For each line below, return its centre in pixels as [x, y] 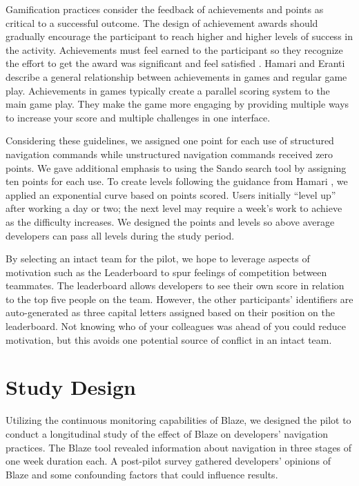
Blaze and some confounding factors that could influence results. [142, 474]
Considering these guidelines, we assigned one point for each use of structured [170, 140]
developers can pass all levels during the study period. [120, 235]
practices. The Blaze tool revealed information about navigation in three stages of [179, 447]
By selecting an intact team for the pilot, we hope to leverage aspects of [158, 259]
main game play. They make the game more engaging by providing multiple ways [177, 104]
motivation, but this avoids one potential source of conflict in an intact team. [169, 339]
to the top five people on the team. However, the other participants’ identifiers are [179, 299]
